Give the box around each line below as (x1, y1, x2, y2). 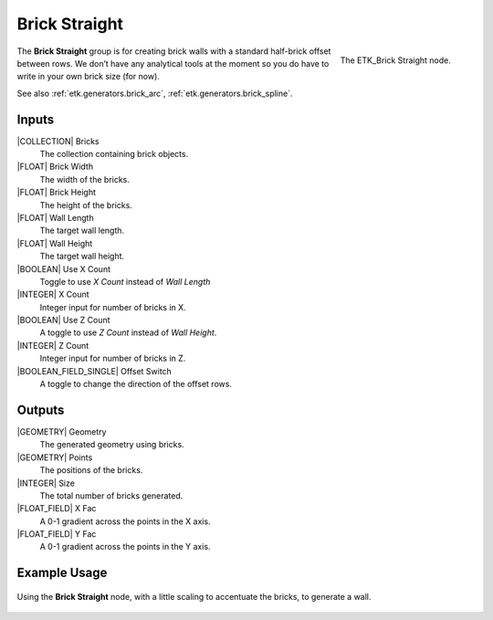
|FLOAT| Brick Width (16, 161, 94, 173)
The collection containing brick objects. (39, 149, 189, 160)
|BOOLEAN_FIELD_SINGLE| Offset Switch (16, 365, 173, 376)
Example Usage (16, 565, 108, 581)
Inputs (16, 111, 55, 127)
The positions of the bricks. (39, 465, 143, 476)
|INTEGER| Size (16, 478, 75, 489)
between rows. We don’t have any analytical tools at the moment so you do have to (16, 58, 330, 68)
